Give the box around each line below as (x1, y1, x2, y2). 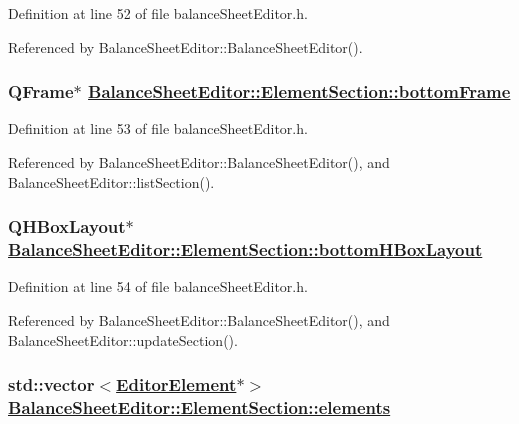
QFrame (8, 79, 74, 104)
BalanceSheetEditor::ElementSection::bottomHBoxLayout (8, 237, 483, 262)
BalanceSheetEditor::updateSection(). (8, 329, 238, 350)
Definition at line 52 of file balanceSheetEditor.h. (8, 3, 308, 23)
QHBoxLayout (8, 214, 126, 239)
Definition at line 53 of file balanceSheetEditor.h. (8, 118, 308, 139)
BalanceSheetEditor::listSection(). (8, 171, 215, 192)
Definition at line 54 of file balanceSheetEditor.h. (8, 276, 308, 297)
